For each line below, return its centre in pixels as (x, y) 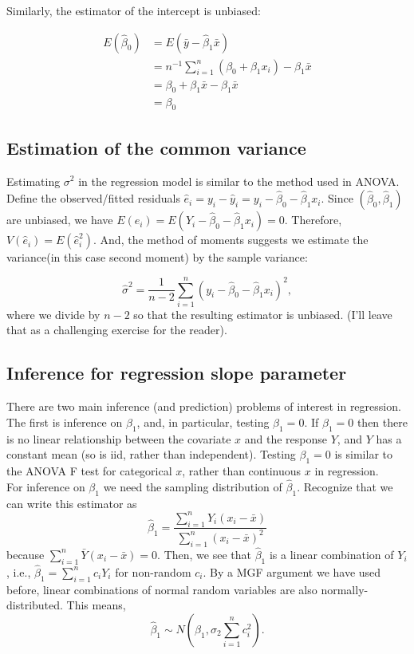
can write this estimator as (72, 503)
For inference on (46, 486)
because (26, 554)
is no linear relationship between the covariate (119, 438)
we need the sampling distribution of (193, 486)
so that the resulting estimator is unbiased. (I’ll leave (263, 314)
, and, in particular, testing (203, 422)
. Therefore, (313, 220)
